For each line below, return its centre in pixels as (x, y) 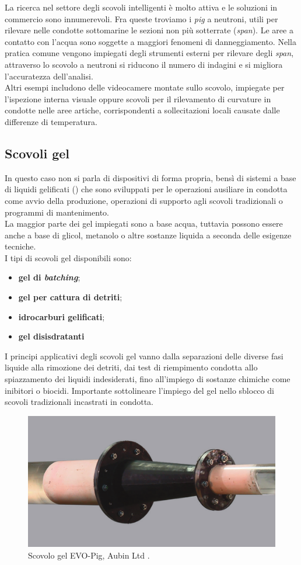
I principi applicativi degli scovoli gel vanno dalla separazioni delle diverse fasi (144, 356)
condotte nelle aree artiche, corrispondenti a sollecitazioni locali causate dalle (142, 110)
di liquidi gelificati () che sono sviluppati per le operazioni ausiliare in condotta (146, 189)
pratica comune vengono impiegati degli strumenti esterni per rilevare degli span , (149, 53)
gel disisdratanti (51, 336)
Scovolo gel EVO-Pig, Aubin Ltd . (89, 555)
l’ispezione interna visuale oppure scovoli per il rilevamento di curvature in (138, 98)
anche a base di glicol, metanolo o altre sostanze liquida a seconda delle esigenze (148, 235)
